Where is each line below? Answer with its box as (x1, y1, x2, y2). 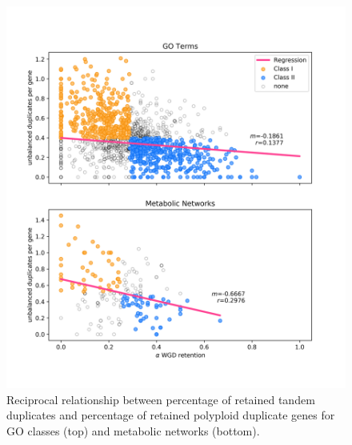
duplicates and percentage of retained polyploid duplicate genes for (6, 407, 335, 423)
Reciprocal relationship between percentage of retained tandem (6, 391, 315, 407)
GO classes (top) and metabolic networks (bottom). (6, 422, 260, 439)
